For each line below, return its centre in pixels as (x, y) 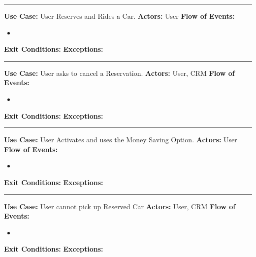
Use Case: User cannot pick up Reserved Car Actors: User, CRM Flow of (120, 206)
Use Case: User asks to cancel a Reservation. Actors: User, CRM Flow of (119, 73)
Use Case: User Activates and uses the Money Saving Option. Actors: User (121, 140)
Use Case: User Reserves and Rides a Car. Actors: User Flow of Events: (119, 16)
